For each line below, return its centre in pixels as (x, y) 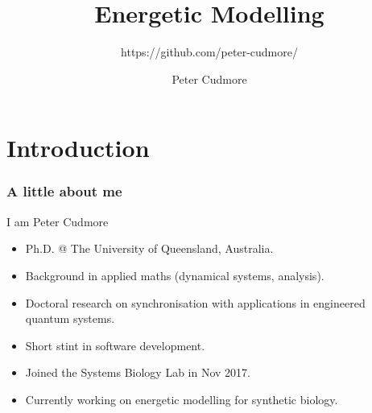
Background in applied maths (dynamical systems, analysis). (175, 275)
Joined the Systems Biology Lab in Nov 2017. (138, 372)
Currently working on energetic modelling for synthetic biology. (182, 399)
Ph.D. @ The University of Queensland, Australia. (149, 248)
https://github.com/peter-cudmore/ (209, 52)
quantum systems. (70, 318)
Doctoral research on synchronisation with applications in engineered (195, 302)
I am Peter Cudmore (58, 221)
